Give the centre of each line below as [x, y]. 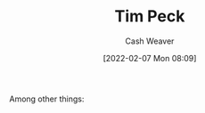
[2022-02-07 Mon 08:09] [150, 58]
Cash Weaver [150, 41]
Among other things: [47, 99]
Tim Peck [150, 16]
